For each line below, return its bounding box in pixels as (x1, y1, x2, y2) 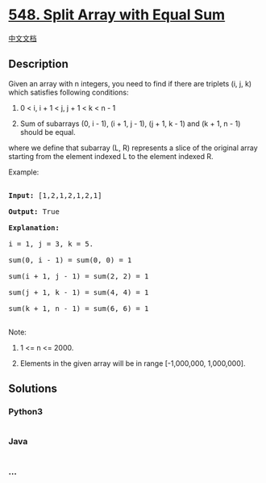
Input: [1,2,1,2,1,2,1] (8, 191, 102, 199)
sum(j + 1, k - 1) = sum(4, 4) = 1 (8, 288, 149, 296)
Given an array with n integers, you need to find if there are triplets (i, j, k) (8, 78, 252, 88)
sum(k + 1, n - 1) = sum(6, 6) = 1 (8, 304, 149, 313)
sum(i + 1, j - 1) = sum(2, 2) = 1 (8, 271, 149, 280)
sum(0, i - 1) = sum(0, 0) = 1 (8, 255, 132, 264)
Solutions (8, 382, 58, 396)
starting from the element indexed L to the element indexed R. (8, 151, 214, 161)
